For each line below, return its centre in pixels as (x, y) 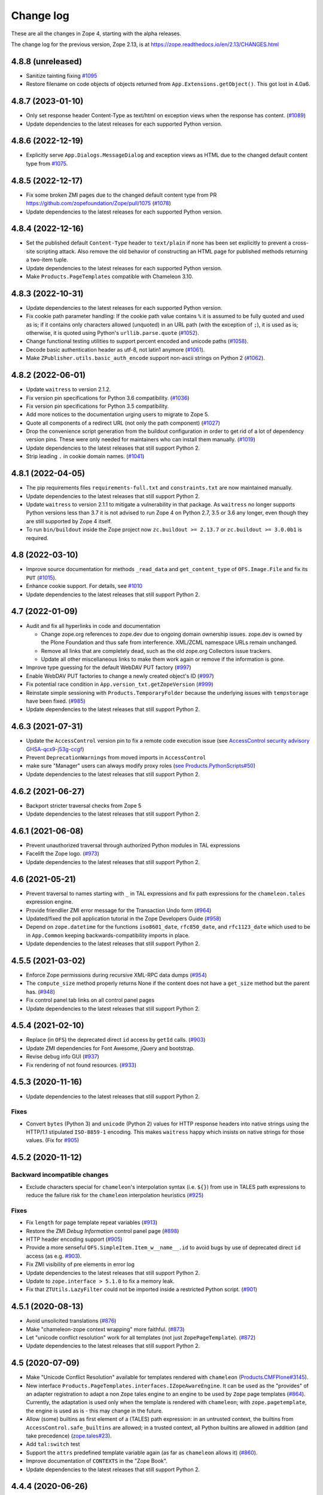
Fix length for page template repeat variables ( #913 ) (92, 1222)
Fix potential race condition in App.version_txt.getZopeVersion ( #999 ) (120, 684)
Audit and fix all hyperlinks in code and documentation (93, 626)
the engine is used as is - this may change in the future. (95, 1411)
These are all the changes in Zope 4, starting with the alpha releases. (96, 33)
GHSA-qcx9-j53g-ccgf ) (55, 749)
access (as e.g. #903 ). (54, 1256)
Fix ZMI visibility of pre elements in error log (80, 1264)
